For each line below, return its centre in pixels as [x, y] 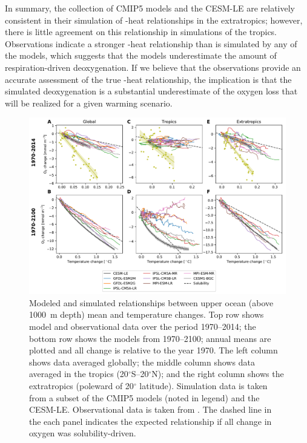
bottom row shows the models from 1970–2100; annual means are [150, 338]
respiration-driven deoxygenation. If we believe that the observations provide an [153, 67]
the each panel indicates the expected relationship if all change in [150, 421]
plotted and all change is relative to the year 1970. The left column [153, 350]
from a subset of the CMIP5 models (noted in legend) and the [144, 397]
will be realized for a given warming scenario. [89, 103]
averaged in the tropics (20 [79, 374]
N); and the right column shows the [218, 374]
